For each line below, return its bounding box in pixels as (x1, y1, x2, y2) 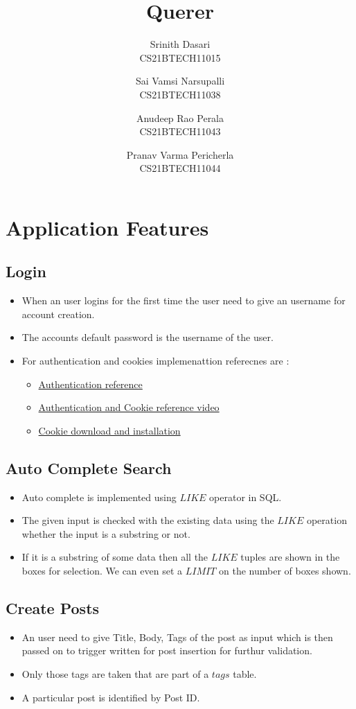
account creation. (21, 306, 95, 321)
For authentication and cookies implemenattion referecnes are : (21, 353, 290, 368)
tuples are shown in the (240, 550, 340, 564)
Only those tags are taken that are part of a (21, 666, 209, 681)
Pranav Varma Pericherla (126, 147, 234, 161)
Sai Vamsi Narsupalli (135, 73, 225, 88)
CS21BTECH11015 (139, 50, 221, 64)
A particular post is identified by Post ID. (21, 690, 200, 704)
